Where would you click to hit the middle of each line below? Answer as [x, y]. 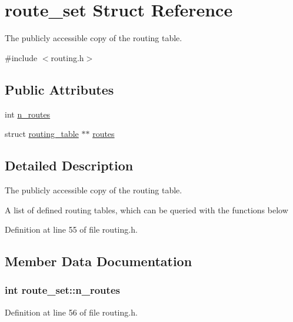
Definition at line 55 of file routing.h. [71, 229]
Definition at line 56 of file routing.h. [71, 312]
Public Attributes [59, 89]
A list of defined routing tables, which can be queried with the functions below [146, 209]
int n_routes [28, 114]
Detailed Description [69, 165]
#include [21, 57]
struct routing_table [42, 134]
